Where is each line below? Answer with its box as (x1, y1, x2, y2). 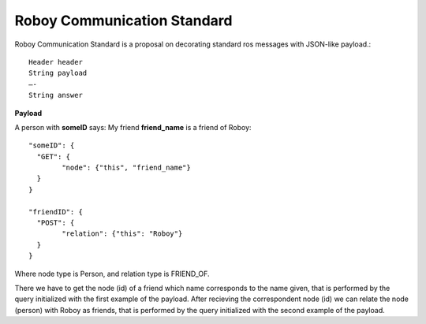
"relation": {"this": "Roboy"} (62, 229, 183, 238)
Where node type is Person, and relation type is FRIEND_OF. (14, 269, 210, 278)
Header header (28, 58, 83, 66)
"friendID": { (28, 207, 83, 216)
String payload (28, 69, 88, 78)
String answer (28, 91, 83, 100)
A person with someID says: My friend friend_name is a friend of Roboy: (14, 122, 252, 132)
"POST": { (36, 218, 75, 228)
